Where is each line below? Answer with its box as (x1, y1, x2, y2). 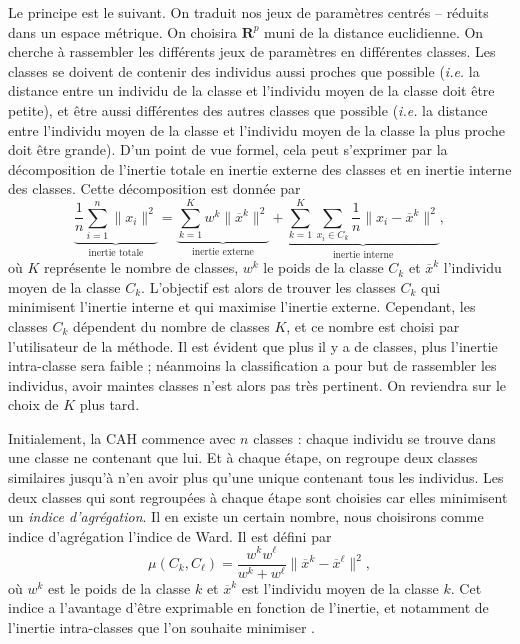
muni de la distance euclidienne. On (264, 21, 484, 42)
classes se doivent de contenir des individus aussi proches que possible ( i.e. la (8, 60, 480, 81)
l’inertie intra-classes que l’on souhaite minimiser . (8, 616, 315, 637)
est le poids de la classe (48, 577, 191, 598)
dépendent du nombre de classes (73, 315, 270, 336)
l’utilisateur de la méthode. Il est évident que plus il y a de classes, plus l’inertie (8, 335, 498, 356)
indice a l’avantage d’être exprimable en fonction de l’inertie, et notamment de (8, 597, 489, 618)
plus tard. (79, 394, 140, 415)
